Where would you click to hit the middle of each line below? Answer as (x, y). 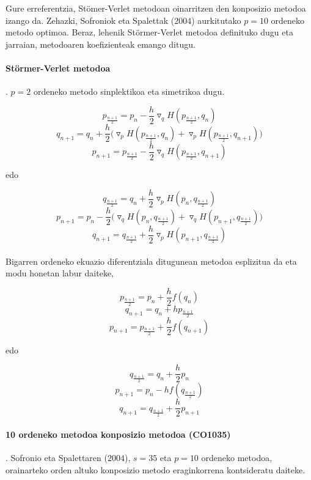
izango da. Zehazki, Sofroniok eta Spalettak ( (90, 20)
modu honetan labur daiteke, (60, 273)
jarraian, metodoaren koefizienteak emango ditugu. (101, 44)
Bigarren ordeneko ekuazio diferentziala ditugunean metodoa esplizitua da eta (151, 261)
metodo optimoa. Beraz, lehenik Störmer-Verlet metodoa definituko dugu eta (149, 32)
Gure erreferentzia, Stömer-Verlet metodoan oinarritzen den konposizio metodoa (156, 8)
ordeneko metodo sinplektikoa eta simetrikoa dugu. (129, 91)
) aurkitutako (216, 20)
